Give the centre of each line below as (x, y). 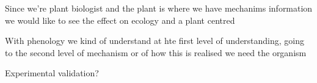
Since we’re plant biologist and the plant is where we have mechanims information (159, 8)
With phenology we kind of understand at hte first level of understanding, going (155, 41)
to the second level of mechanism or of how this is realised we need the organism (156, 52)
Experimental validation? (52, 73)
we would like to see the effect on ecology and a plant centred (120, 20)
